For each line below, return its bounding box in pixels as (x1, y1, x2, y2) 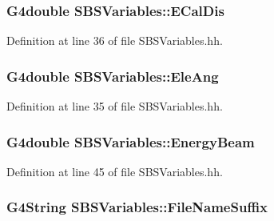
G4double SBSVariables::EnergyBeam (6, 131, 255, 151)
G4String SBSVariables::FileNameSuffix (6, 197, 268, 217)
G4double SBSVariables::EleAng (6, 66, 219, 86)
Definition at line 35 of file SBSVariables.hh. (6, 98, 223, 115)
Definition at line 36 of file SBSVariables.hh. (6, 32, 223, 49)
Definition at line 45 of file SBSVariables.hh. (6, 163, 223, 179)
